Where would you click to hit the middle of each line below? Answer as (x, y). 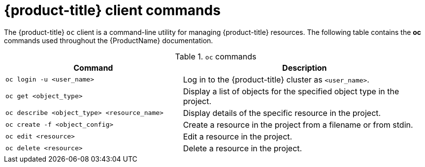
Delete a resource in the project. (243, 148)
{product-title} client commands (112, 10)
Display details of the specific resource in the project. (282, 113)
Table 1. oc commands (216, 56)
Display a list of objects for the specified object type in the (291, 91)
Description (305, 68)
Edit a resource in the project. (238, 136)
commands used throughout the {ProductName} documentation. (109, 40)
